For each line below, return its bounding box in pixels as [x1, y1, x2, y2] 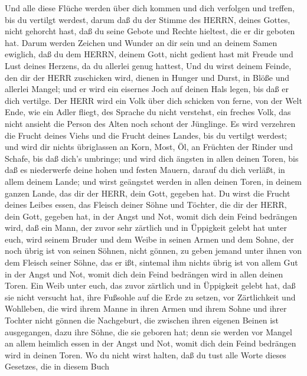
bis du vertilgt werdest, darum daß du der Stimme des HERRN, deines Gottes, [5, 13, 290, 25]
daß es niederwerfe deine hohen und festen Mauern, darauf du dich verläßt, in [5, 164, 285, 176]
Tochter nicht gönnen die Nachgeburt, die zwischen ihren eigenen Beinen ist [5, 314, 279, 326]
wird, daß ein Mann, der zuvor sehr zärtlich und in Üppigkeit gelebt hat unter [5, 221, 287, 234]
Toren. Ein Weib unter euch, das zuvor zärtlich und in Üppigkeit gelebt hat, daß [5, 279, 296, 292]
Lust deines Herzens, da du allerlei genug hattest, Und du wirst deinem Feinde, [5, 59, 292, 71]
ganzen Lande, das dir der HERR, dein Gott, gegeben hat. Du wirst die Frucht [5, 187, 290, 199]
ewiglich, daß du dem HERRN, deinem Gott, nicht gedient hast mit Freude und [5, 48, 293, 60]
